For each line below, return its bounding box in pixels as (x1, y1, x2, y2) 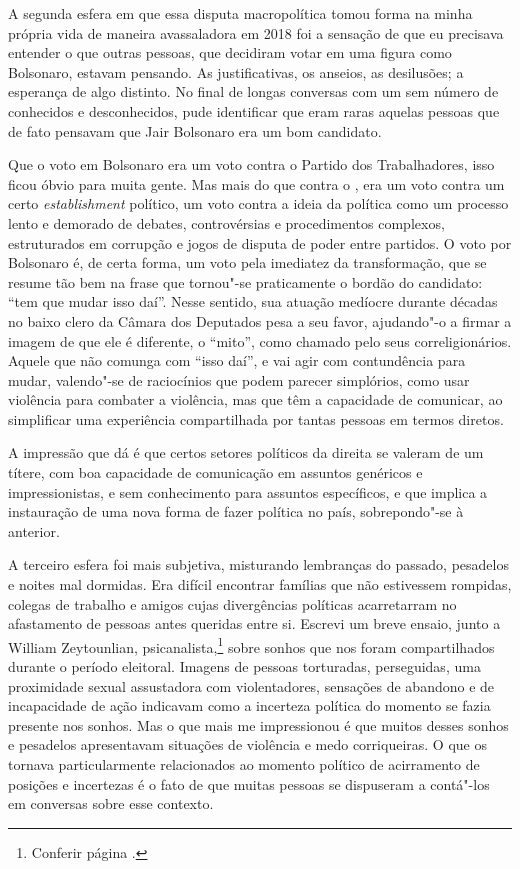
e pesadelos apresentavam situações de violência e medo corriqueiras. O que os (8, 734, 487, 755)
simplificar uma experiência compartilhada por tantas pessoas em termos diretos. (8, 408, 504, 429)
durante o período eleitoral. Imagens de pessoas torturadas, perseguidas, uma (8, 656, 481, 677)
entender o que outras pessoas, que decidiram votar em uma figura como (8, 42, 452, 63)
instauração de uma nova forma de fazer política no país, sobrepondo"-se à (8, 501, 464, 522)
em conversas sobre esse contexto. (8, 793, 214, 814)
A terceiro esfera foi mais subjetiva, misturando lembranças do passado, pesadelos (8, 554, 509, 575)
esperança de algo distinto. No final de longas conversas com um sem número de (8, 81, 499, 102)
